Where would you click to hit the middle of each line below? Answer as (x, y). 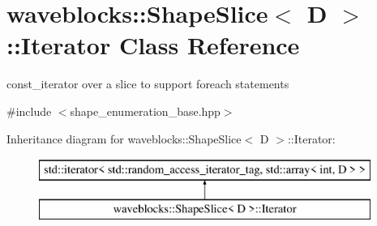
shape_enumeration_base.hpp (145, 111)
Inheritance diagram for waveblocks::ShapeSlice (124, 138)
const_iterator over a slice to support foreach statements (148, 84)
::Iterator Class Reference (153, 45)
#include (29, 111)
